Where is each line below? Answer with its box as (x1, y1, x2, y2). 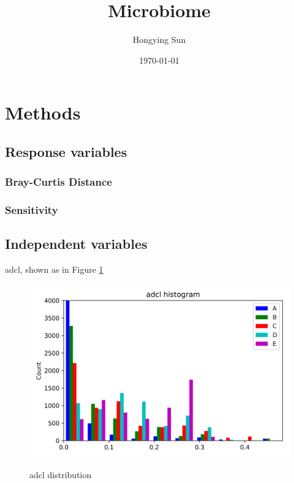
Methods (5, 100, 81, 125)
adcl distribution (29, 468, 92, 481)
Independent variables (5, 234, 148, 253)
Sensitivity (5, 202, 58, 218)
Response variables (5, 142, 127, 161)
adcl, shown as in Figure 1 (5, 263, 104, 276)
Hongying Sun (132, 33, 186, 46)
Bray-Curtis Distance (5, 174, 112, 189)
